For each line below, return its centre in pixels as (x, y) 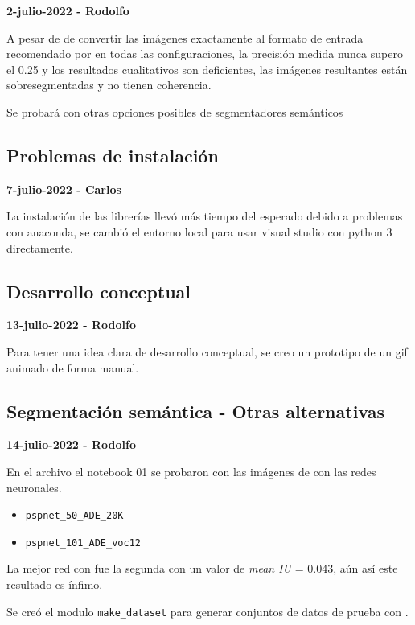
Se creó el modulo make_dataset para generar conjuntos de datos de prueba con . (207, 611)
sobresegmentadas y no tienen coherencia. (109, 85)
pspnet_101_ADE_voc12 (83, 543)
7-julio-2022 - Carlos (64, 189)
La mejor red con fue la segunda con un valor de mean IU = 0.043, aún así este (202, 568)
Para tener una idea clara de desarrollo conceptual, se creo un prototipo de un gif (207, 351)
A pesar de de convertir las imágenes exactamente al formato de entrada (185, 37)
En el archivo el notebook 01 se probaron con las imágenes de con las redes (191, 471)
